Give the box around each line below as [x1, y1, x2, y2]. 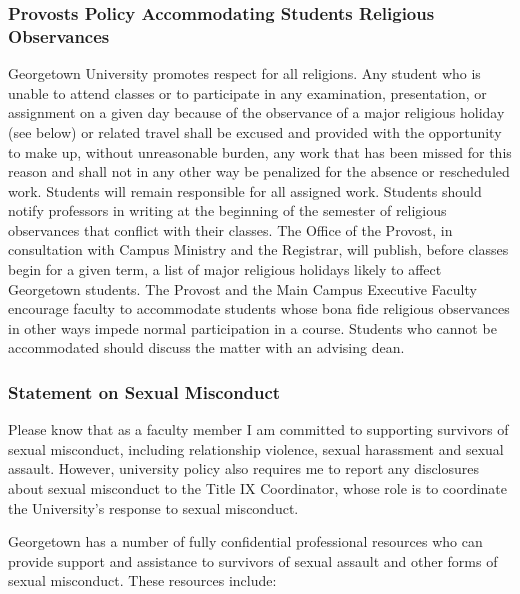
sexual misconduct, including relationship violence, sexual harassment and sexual [8, 438, 504, 459]
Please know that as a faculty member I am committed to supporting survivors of [8, 419, 509, 440]
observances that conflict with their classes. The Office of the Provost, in [8, 219, 453, 240]
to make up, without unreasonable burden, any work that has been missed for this [8, 141, 512, 162]
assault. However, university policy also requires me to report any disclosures [8, 458, 480, 479]
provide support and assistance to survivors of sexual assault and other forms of [8, 550, 498, 571]
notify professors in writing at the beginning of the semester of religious [8, 200, 447, 221]
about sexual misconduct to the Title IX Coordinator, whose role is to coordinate [8, 478, 508, 499]
